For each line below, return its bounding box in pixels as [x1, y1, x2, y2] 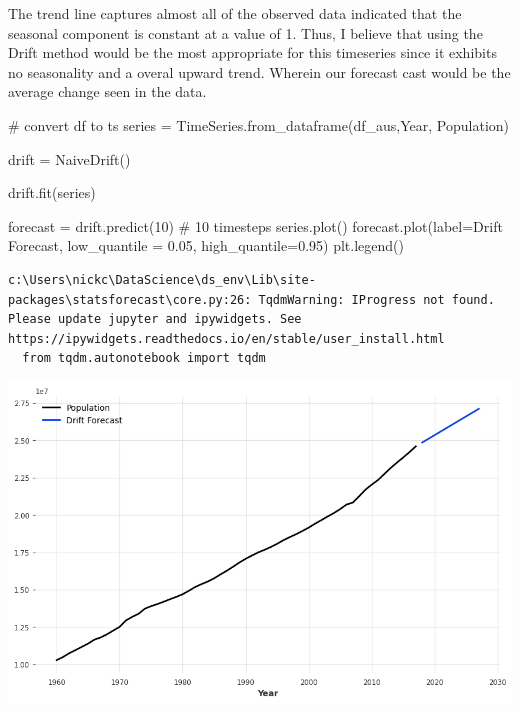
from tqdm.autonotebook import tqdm [22, 351, 266, 366]
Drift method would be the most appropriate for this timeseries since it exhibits [8, 42, 497, 63]
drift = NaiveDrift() [8, 148, 131, 169]
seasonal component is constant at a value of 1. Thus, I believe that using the [8, 22, 483, 43]
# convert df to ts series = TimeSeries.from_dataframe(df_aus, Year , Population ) [8, 114, 510, 135]
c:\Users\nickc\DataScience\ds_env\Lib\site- [8, 272, 316, 287]
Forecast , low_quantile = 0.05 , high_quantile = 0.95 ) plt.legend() [8, 235, 404, 256]
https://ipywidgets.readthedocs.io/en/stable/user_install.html [8, 331, 445, 346]
